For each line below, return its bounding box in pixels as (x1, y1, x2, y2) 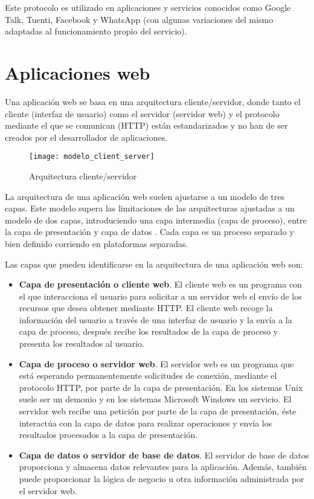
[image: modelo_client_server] (29, 152, 155, 161)
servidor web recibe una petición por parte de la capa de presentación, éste (19, 405, 296, 417)
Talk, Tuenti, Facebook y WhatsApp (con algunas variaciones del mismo (5, 13, 274, 25)
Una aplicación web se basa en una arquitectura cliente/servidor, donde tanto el (5, 95, 301, 108)
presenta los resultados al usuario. (19, 337, 144, 350)
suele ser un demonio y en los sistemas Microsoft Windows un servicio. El (19, 393, 292, 405)
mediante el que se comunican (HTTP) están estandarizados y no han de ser (5, 119, 288, 132)
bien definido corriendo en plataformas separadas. (5, 237, 188, 249)
